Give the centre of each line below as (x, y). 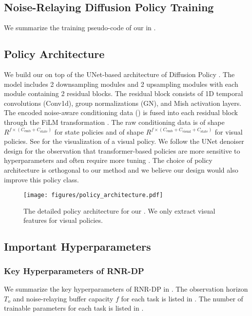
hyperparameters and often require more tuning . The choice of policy (108, 160)
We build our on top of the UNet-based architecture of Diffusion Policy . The (119, 74)
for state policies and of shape (99, 131)
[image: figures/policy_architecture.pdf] (93, 195)
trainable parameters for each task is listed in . (74, 308)
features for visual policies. (63, 220)
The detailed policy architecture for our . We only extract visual (119, 210)
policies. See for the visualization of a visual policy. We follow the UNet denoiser (124, 141)
